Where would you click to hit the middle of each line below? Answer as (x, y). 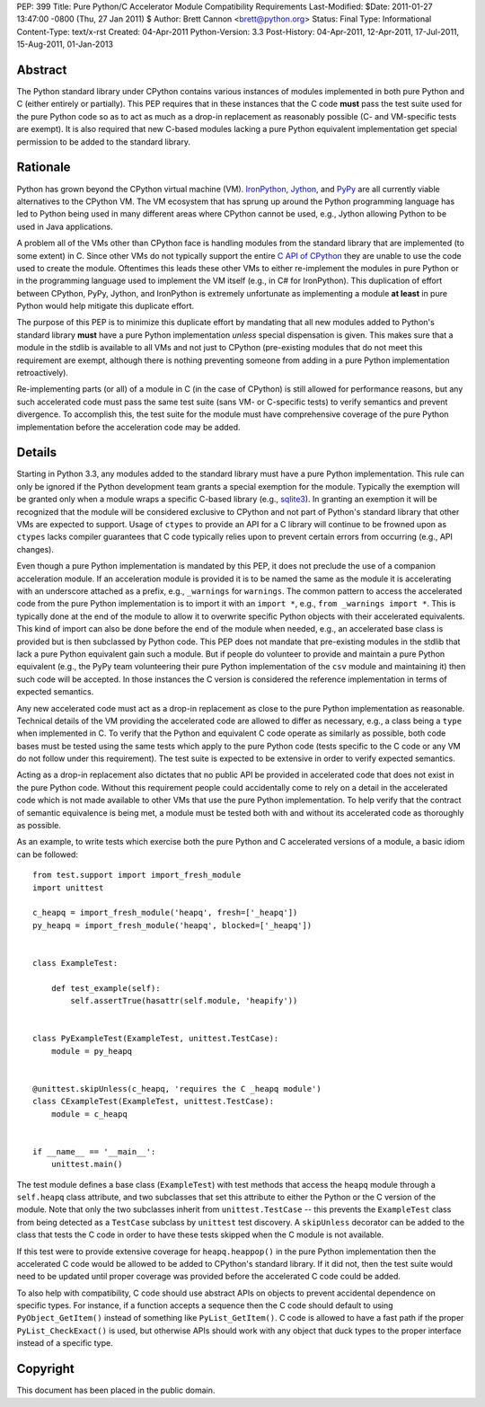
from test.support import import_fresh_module (137, 875)
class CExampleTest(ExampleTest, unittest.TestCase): (153, 1102)
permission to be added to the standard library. (103, 142)
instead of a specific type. (65, 1343)
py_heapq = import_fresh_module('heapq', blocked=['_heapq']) (172, 925)
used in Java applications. (65, 226)
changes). (35, 549)
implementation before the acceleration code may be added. (129, 427)
